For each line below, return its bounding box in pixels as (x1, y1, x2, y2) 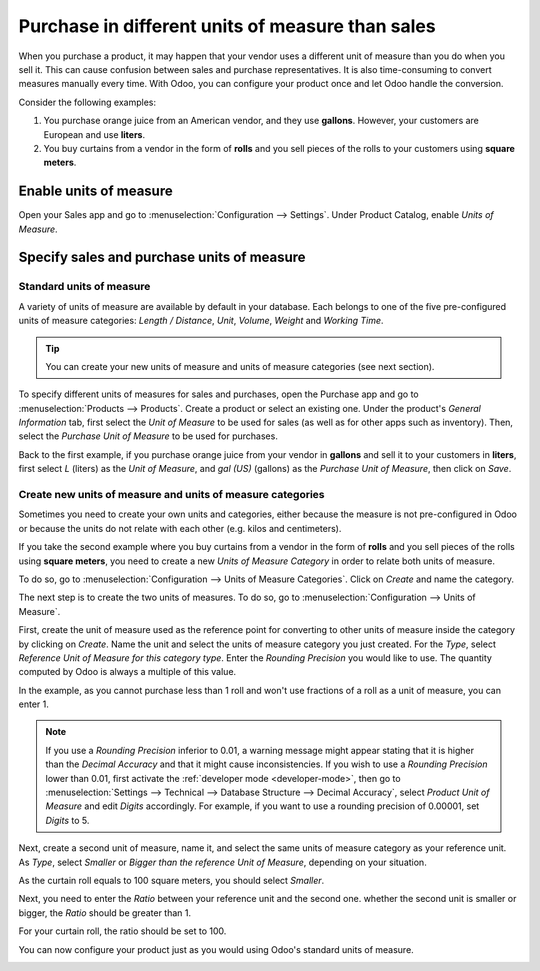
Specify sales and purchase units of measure (18, 249, 306, 266)
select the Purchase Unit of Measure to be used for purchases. (18, 430, 279, 442)
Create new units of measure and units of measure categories (18, 488, 325, 502)
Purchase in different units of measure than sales (18, 15, 436, 37)
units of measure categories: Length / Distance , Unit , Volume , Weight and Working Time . (18, 315, 384, 327)
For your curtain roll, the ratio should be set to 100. (18, 925, 227, 937)
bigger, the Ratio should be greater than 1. (18, 906, 192, 919)
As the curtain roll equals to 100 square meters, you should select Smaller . (18, 874, 325, 886)
